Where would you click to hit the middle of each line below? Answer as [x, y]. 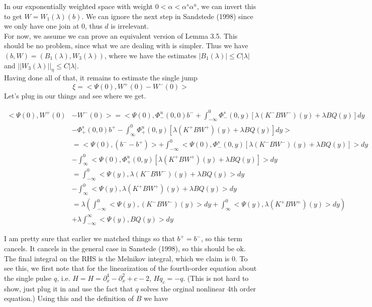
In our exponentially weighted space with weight [79, 6]
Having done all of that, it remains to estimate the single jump [101, 78]
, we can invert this [226, 6]
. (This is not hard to [216, 278]
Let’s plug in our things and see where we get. [75, 96]
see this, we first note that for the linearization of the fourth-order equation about [130, 268]
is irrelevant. [130, 26]
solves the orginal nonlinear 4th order [199, 288]
